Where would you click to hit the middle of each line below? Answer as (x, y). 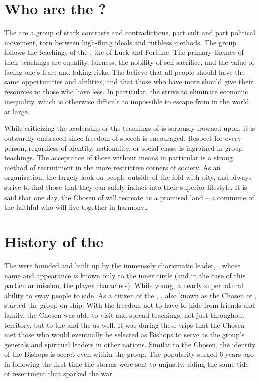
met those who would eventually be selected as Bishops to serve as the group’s (124, 335)
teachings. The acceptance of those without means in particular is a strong (119, 158)
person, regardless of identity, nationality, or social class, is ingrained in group (123, 148)
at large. (17, 111)
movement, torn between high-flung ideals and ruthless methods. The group (120, 42)
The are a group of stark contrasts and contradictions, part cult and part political (130, 32)
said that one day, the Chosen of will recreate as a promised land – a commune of (129, 197)
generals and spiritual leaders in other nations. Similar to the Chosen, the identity (130, 344)
